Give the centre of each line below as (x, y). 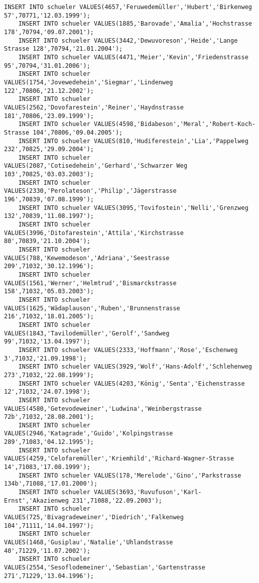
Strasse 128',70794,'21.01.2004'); (63, 49)
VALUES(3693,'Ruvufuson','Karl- (148, 492)
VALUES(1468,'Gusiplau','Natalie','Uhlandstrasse (89, 542)
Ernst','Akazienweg (36, 500)
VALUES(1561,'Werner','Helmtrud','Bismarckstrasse (90, 283)
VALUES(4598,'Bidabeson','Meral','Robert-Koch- (175, 124)
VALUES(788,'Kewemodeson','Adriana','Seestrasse (87, 258)
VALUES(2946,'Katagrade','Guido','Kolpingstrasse (89, 434)
